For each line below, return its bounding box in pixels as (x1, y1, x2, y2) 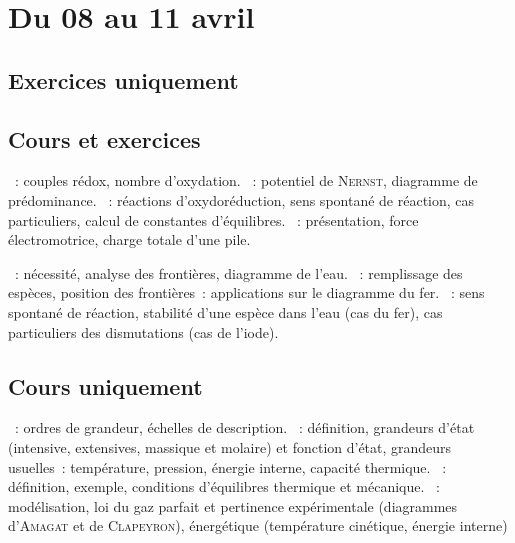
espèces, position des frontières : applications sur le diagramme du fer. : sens (8, 282, 485, 303)
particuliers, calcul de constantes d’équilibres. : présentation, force (8, 209, 419, 230)
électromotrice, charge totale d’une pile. (8, 229, 251, 250)
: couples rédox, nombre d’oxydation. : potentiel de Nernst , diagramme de (14, 170, 478, 191)
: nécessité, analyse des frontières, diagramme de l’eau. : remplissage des (14, 262, 463, 283)
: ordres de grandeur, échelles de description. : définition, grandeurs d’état (14, 417, 475, 438)
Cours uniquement (8, 370, 203, 401)
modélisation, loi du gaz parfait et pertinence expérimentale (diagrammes (8, 495, 458, 516)
